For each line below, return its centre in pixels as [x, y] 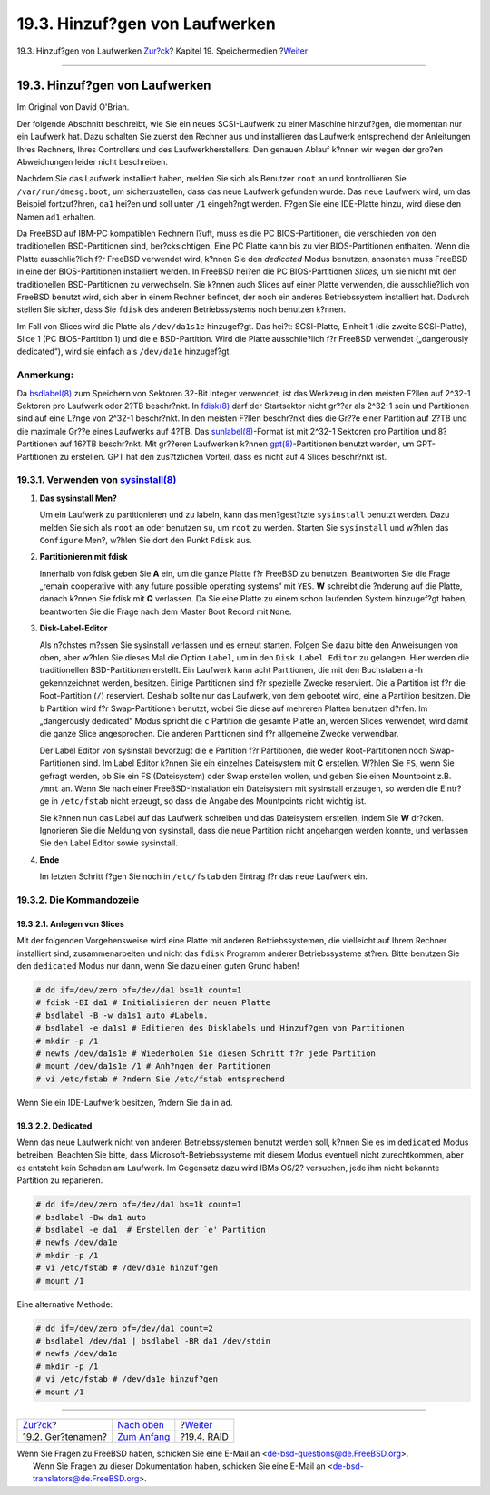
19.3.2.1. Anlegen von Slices [70, 923]
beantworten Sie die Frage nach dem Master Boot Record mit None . [166, 611]
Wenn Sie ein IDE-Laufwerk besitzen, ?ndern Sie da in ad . [125, 1102]
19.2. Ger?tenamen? [65, 1436]
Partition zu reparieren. [60, 1180]
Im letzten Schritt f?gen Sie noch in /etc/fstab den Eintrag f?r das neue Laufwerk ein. [203, 876]
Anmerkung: [45, 375]
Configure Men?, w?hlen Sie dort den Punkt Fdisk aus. [146, 540]
